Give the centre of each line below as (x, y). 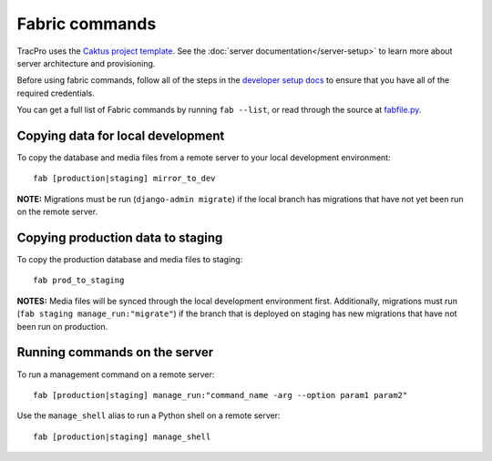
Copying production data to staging (120, 238)
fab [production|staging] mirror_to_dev (124, 179)
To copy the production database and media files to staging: (130, 260)
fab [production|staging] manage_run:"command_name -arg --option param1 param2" (220, 395)
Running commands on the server (115, 352)
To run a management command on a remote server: (116, 374)
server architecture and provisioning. (86, 63)
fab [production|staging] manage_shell (122, 436)
